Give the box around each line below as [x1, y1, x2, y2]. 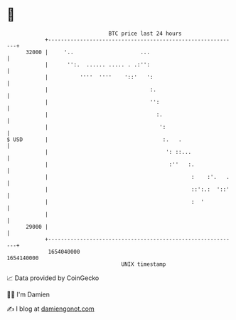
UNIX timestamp [121, 260, 166, 268]
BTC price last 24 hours [108, 30, 182, 37]
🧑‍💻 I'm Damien [6, 290, 50, 299]
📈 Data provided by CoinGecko [6, 274, 100, 282]
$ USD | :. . [6, 135, 182, 143]
